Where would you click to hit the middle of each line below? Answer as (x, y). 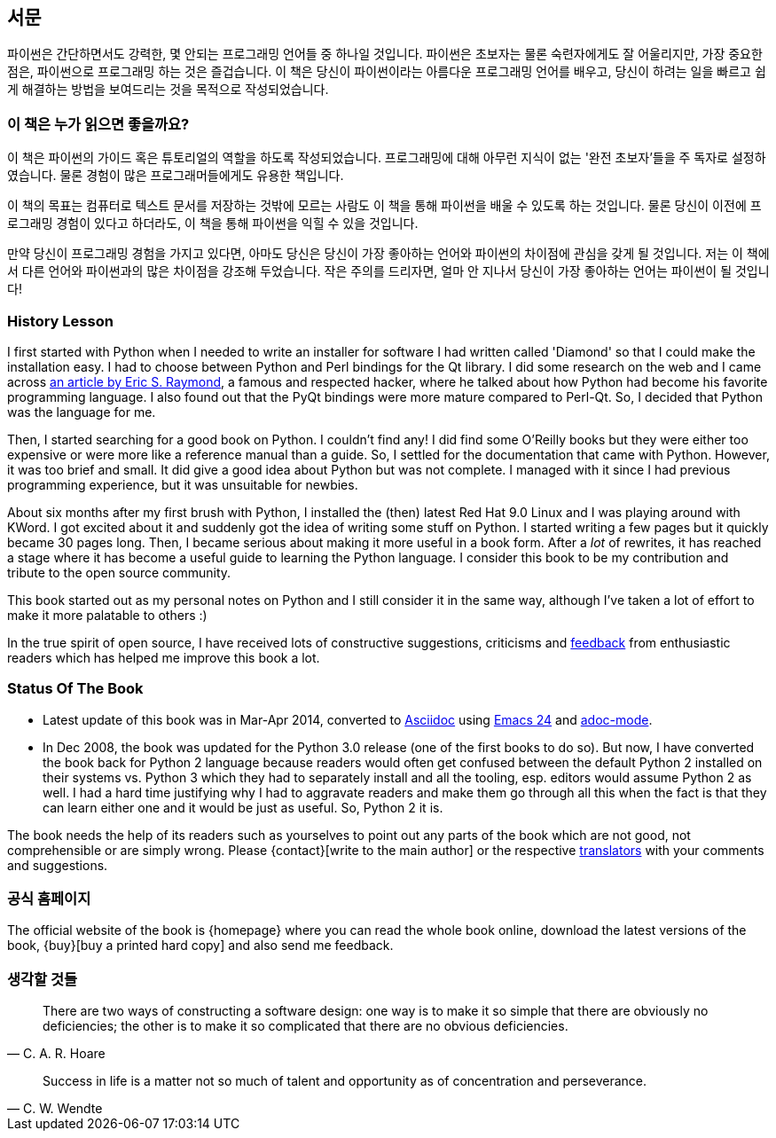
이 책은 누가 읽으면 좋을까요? (98, 124)
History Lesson (60, 321)
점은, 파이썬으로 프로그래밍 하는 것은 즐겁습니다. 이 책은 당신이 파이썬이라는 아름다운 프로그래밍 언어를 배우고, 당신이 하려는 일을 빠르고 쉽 (387, 72)
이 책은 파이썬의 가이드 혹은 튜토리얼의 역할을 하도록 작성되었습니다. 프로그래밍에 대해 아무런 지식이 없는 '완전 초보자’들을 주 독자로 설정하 (387, 158)
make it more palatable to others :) (107, 615)
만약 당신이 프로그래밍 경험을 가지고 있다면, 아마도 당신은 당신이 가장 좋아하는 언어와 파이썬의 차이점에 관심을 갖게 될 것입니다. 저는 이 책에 (388, 254)
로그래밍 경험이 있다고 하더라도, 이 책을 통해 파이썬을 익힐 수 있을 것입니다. (213, 224)
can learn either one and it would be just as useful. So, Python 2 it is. (243, 807)
